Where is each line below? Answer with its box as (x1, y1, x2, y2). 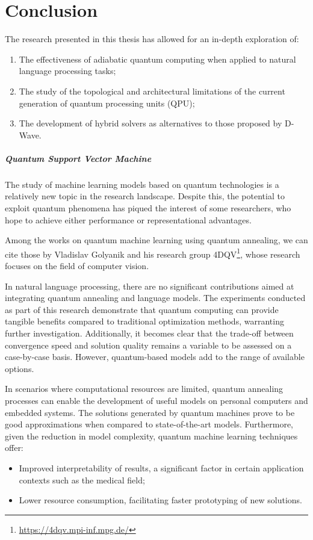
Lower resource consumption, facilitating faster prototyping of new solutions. (19, 494, 302, 506)
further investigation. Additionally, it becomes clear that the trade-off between (5, 327, 294, 340)
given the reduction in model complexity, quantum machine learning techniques (5, 429, 298, 442)
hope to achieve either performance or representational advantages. (5, 213, 252, 226)
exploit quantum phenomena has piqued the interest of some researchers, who (5, 202, 291, 214)
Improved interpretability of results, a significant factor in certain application (19, 461, 304, 474)
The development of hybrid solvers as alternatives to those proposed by (19, 117, 282, 129)
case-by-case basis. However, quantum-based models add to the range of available (5, 350, 305, 363)
